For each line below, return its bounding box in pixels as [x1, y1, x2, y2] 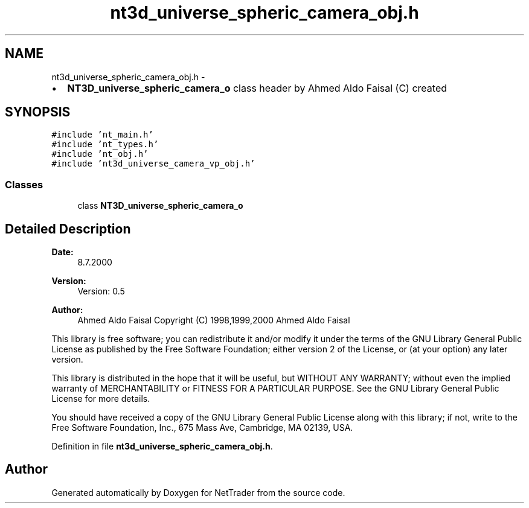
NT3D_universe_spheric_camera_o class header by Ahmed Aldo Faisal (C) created [67, 81, 447, 94]
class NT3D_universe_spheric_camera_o [77, 200, 243, 211]
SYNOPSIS [5, 104, 71, 120]
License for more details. [51, 393, 150, 404]
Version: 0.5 [77, 286, 125, 297]
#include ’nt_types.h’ [51, 139, 159, 150]
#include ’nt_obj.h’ [51, 149, 149, 159]
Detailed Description [5, 221, 131, 237]
